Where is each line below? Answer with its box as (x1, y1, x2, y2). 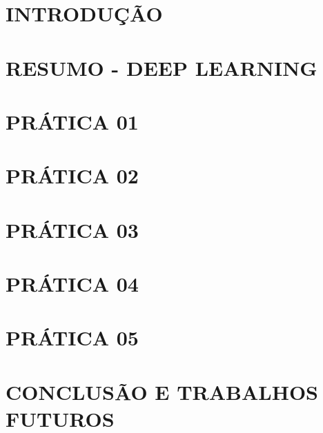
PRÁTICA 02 (6, 161, 139, 190)
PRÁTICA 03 (6, 215, 139, 243)
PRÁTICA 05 (6, 323, 139, 352)
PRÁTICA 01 (6, 107, 139, 135)
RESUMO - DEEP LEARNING (6, 53, 317, 81)
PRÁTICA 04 (6, 270, 139, 298)
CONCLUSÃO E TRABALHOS (6, 377, 319, 405)
